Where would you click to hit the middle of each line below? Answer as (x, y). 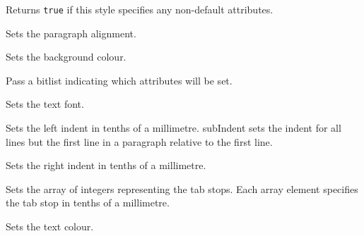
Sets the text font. (45, 104)
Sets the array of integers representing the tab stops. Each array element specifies (182, 188)
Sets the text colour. (50, 226)
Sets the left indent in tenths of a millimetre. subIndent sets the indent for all (174, 128)
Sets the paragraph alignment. (71, 33)
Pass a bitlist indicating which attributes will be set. (119, 80)
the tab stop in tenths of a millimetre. (88, 203)
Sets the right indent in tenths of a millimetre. (106, 165)
